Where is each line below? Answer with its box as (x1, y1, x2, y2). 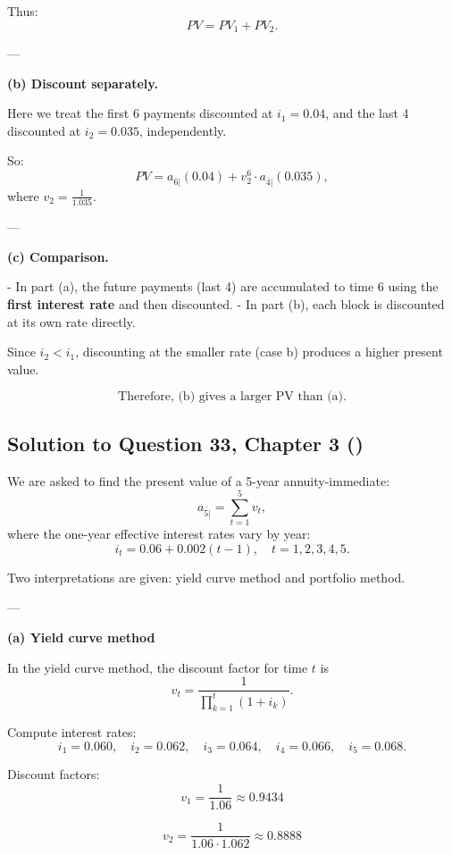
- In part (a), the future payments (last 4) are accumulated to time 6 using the (7, 277, 439, 296)
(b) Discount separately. (7, 73, 158, 92)
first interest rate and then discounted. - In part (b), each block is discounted (7, 294, 445, 313)
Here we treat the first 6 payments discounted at (7, 104, 273, 122)
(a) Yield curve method (7, 628, 155, 647)
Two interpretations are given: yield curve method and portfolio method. (7, 567, 406, 586)
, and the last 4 (325, 104, 409, 122)
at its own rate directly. (7, 312, 136, 331)
